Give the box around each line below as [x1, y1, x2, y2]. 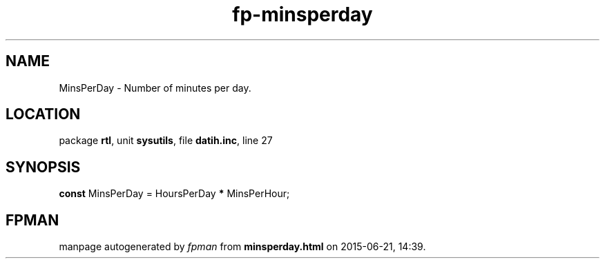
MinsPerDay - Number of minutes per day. [59, 81, 251, 94]
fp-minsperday [232, 3, 373, 26]
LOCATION [6, 105, 81, 123]
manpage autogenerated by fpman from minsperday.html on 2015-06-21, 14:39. [59, 241, 426, 253]
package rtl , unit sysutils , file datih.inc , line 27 [59, 134, 273, 147]
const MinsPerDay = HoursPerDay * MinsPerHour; [59, 187, 290, 200]
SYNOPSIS [6, 158, 81, 176]
